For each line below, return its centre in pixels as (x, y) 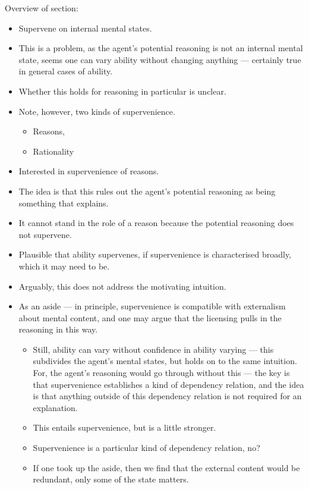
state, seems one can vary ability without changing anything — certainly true (160, 59)
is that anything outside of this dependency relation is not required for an (167, 396)
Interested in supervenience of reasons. (89, 171)
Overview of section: (42, 8)
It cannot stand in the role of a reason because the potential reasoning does (156, 223)
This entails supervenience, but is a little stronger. (124, 427)
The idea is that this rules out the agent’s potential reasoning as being (147, 191)
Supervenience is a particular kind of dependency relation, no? (146, 448)
